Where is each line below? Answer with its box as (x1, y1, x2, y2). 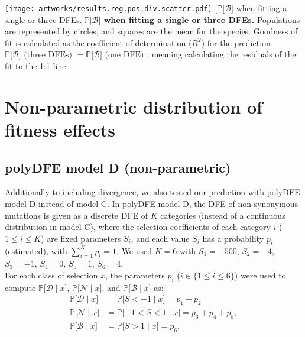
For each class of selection (5, 268, 98, 281)
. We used (116, 244, 152, 257)
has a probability (202, 232, 264, 244)
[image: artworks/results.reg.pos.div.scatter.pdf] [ (5, 2, 218, 14)
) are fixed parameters (41, 232, 121, 244)
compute (5, 281, 36, 293)
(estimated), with (5, 244, 67, 257)
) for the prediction (201, 36, 271, 48)
